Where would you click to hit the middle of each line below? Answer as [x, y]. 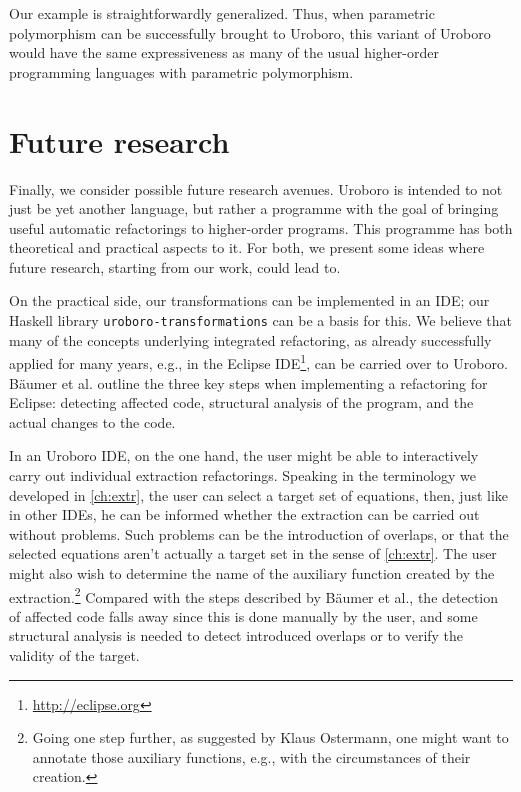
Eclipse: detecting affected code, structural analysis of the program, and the [241, 402]
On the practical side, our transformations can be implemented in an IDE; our [249, 300]
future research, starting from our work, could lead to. [175, 266]
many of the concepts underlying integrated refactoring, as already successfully [250, 339]
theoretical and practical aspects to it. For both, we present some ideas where [247, 247]
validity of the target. [74, 654]
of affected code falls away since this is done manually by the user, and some [243, 615]
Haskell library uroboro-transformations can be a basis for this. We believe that [261, 320]
